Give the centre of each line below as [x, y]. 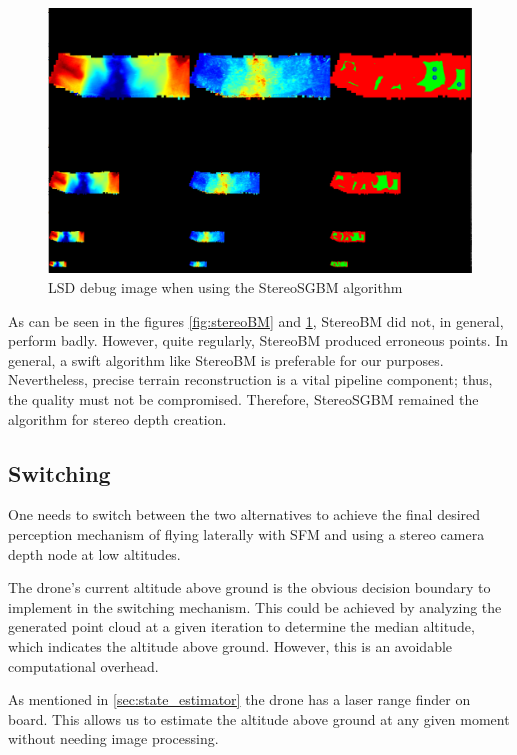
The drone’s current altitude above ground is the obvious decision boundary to [249, 587]
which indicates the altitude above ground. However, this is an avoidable [230, 645]
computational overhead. [83, 665]
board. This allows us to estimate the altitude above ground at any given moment [259, 718]
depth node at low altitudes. [94, 553]
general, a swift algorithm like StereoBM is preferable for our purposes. [226, 359]
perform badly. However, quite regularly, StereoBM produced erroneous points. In [258, 340]
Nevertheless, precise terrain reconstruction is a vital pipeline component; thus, [250, 379]
